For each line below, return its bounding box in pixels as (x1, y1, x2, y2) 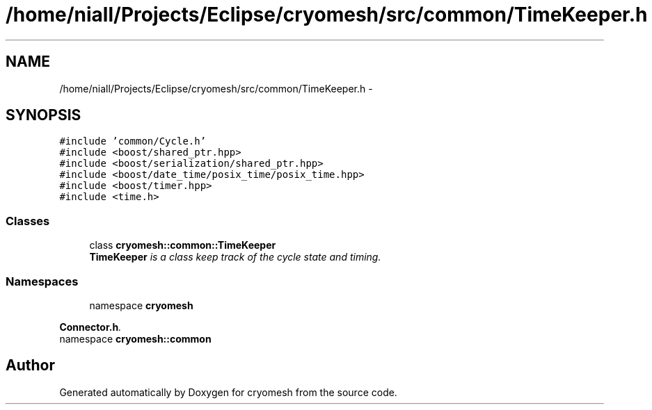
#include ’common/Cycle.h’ (59, 136, 207, 147)
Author (6, 356, 55, 375)
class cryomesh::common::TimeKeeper (89, 239, 276, 252)
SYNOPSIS (6, 106, 81, 124)
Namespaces (6, 274, 79, 288)
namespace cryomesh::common (59, 332, 212, 345)
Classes (6, 213, 50, 228)
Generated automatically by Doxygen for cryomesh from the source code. (59, 386, 397, 398)
